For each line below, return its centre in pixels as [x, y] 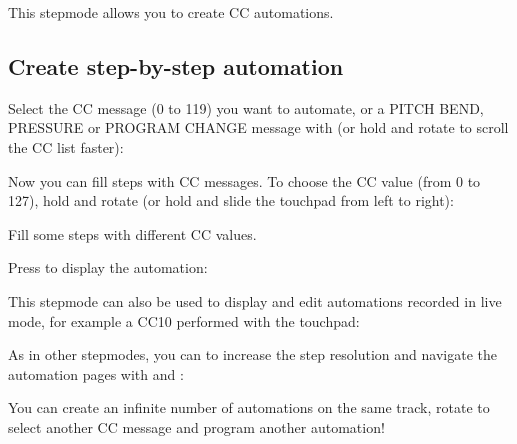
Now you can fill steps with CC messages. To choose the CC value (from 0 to [244, 180]
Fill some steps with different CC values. [132, 233]
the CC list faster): [66, 146]
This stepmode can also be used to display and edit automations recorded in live [255, 300]
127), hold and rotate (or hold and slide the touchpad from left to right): [231, 200]
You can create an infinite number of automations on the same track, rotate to [249, 407]
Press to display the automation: [108, 267]
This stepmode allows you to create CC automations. [171, 12]
